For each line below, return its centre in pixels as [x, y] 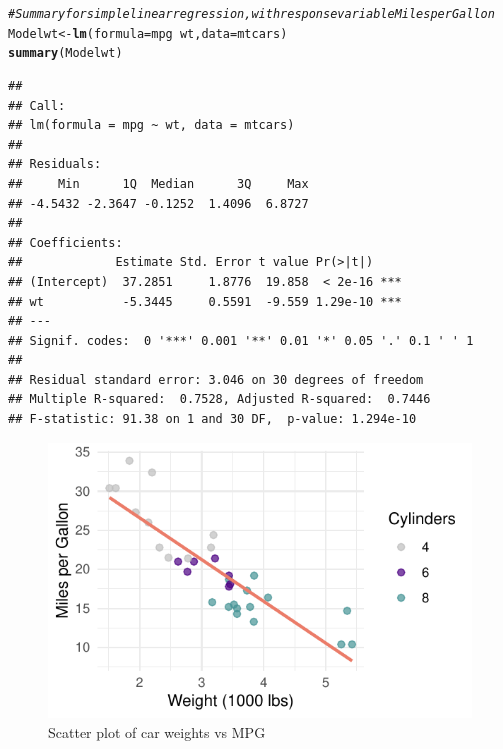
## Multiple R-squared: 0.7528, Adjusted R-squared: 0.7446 [219, 399]
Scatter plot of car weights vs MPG [157, 731]
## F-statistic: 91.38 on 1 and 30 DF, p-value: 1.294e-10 [212, 419]
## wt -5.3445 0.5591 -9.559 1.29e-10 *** [205, 301]
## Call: [37, 105]
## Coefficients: [65, 242]
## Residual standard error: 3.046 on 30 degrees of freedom [216, 379]
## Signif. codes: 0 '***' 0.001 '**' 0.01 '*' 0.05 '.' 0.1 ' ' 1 [241, 340]
